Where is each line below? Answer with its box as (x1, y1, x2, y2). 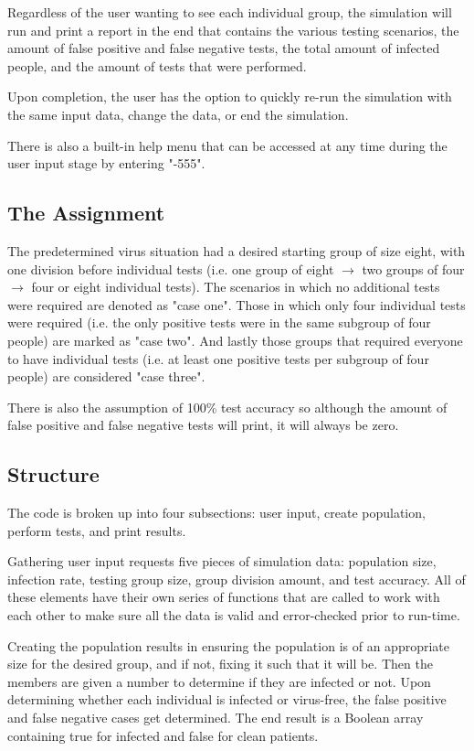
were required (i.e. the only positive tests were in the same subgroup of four (7, 313, 431, 332)
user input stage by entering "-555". (7, 154, 205, 173)
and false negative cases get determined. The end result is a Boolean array (7, 708, 424, 727)
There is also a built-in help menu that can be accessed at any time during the (7, 135, 448, 155)
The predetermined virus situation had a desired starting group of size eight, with (7, 241, 466, 260)
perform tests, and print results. (7, 520, 186, 540)
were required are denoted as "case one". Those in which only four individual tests (7, 295, 466, 314)
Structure (7, 460, 100, 488)
